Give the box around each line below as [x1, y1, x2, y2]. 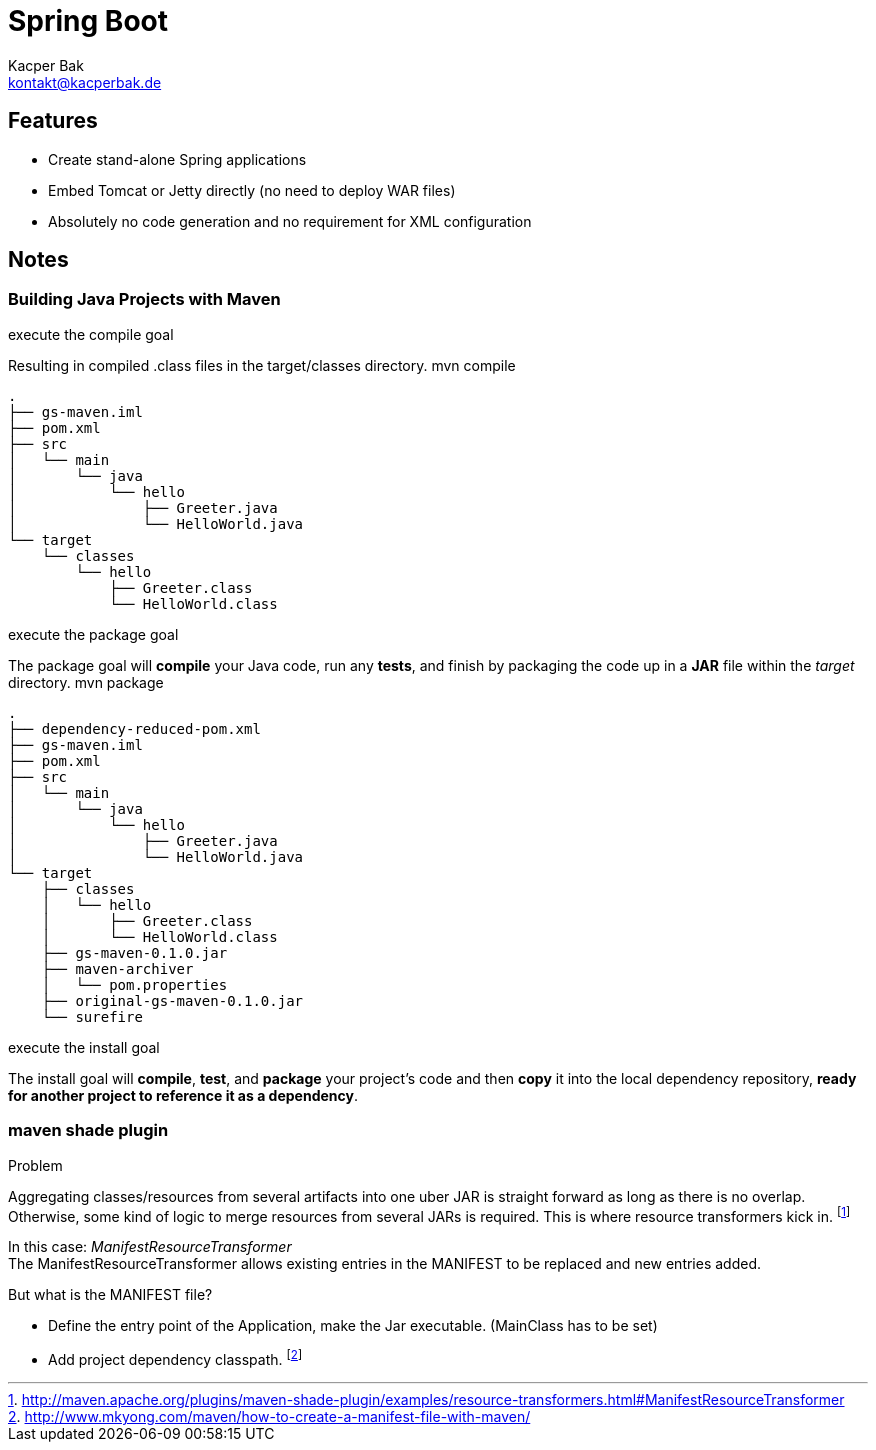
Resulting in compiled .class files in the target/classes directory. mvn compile [8, 356, 516, 374]
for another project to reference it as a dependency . [8, 1086, 358, 1104]
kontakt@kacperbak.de [8, 73, 162, 91]
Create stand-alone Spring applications [48, 150, 307, 168]
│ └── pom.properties [41, 976, 228, 993]
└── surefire [41, 1008, 143, 1025]
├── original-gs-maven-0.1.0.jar [41, 992, 304, 1009]
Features [8, 108, 98, 134]
